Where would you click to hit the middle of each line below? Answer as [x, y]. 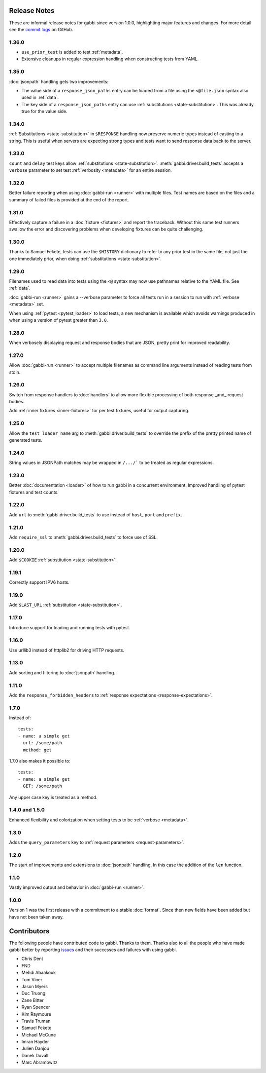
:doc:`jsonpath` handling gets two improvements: [59, 81]
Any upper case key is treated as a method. [53, 797]
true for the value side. [44, 112]
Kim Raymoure [36, 1014]
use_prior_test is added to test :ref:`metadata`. [72, 52]
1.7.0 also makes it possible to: [40, 761]
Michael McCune [39, 1035]
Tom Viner [32, 979]
